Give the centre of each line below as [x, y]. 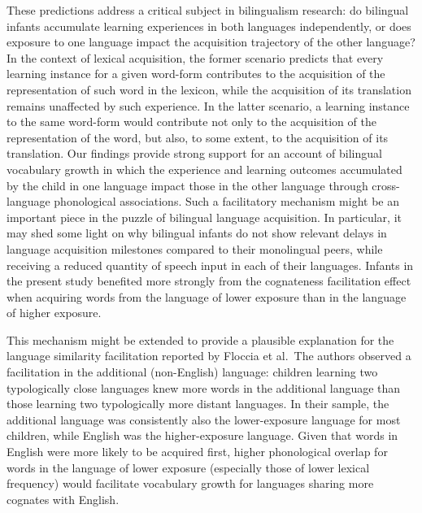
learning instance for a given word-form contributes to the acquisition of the [196, 74]
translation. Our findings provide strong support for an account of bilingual [194, 153]
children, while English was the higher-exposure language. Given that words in [202, 435]
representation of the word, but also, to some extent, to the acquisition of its [198, 137]
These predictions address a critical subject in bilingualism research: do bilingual [208, 10]
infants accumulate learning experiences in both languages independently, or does [209, 26]
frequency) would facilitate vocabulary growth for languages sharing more [190, 483]
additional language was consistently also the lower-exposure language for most [204, 419]
